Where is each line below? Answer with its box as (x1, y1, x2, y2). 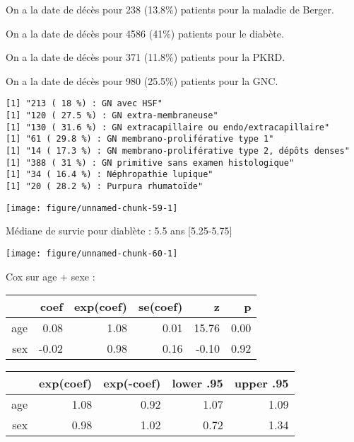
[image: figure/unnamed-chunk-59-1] (6, 203, 178, 213)
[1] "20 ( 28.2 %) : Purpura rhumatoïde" (6, 181, 203, 191)
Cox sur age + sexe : (6, 268, 95, 283)
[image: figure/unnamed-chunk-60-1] (6, 248, 178, 259)
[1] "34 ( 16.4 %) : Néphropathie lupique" (6, 169, 213, 180)
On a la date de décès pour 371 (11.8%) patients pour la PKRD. (6, 50, 285, 64)
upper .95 (234, 375, 289, 392)
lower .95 (172, 375, 223, 392)
